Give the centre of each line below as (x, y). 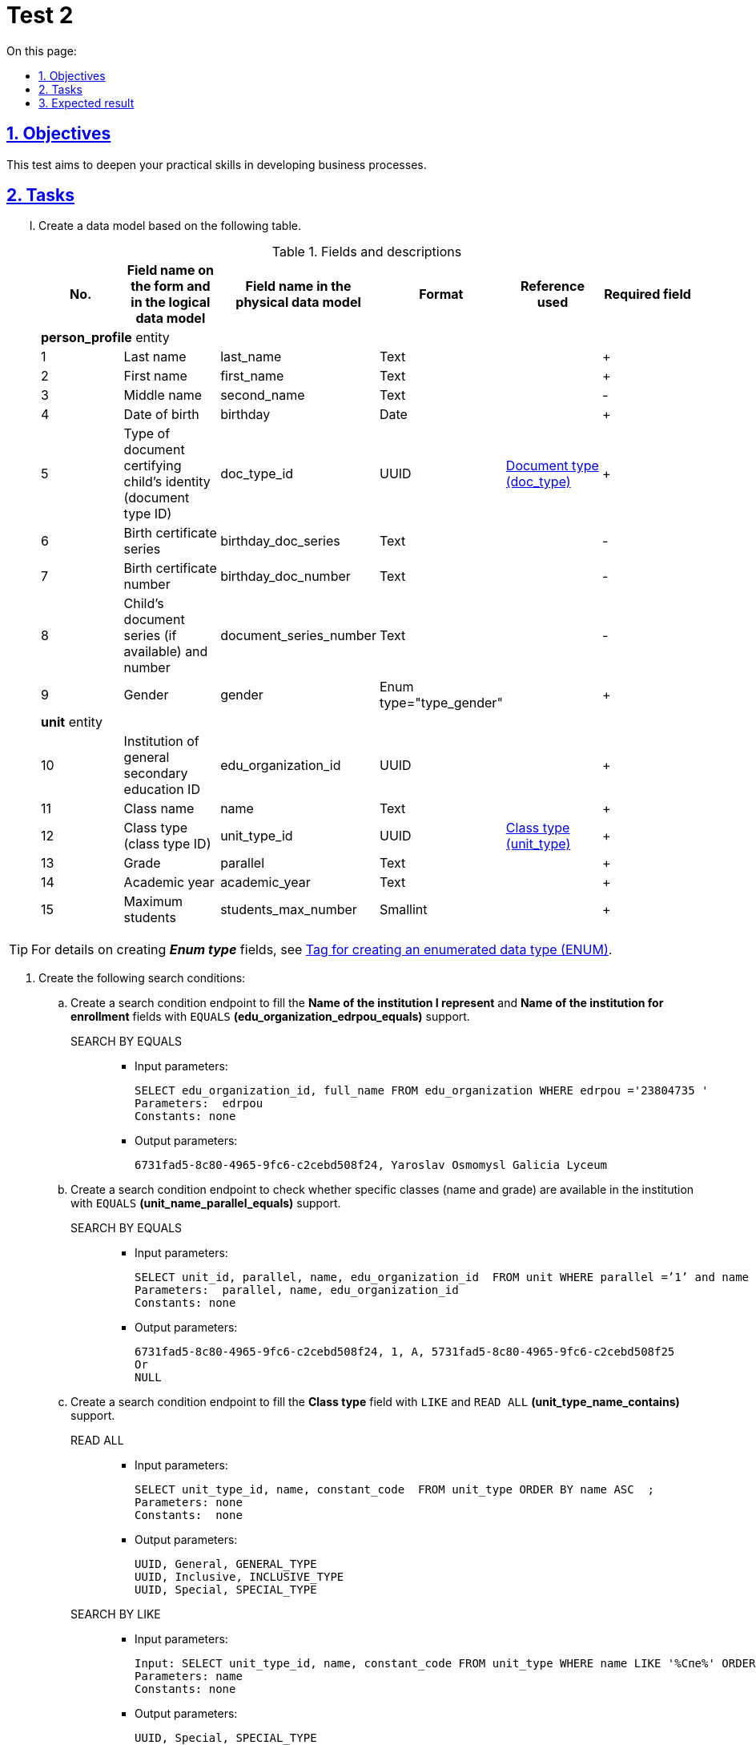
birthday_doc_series (280, 541)
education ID (162, 790)
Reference (552, 286)
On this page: (42, 50)
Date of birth (161, 415)
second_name (263, 395)
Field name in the (298, 286)
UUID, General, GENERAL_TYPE (226, 1564)
